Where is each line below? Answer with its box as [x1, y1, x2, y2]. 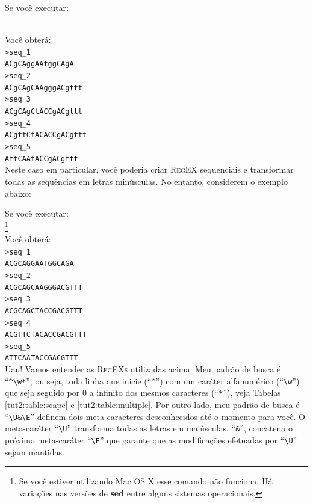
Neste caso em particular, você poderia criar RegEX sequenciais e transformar [5, 163, 294, 176]
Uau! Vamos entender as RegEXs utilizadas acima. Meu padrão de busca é [5, 363, 281, 375]
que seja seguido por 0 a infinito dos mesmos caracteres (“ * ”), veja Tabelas [5, 386, 281, 399]
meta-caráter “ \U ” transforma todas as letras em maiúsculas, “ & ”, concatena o [5, 422, 293, 434]
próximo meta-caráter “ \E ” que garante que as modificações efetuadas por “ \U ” [5, 433, 297, 446]
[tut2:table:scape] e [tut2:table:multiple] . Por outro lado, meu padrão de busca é [5, 398, 300, 411]
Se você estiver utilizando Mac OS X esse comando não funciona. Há [19, 475, 273, 487]
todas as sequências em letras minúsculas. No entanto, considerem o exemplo [5, 174, 288, 187]
